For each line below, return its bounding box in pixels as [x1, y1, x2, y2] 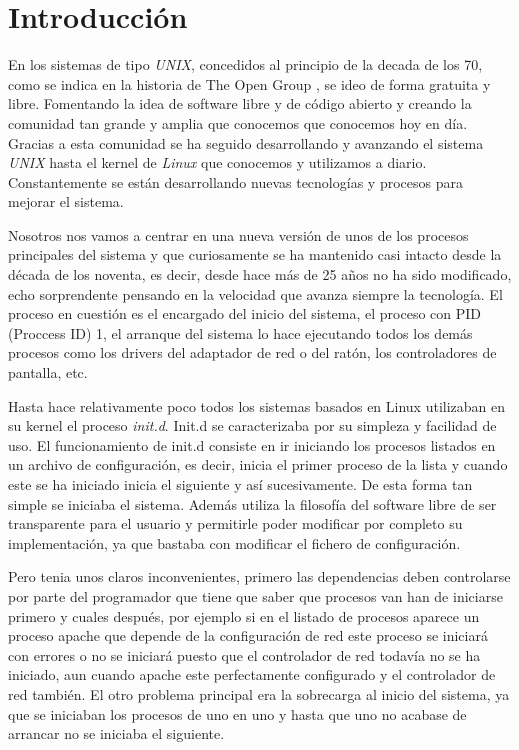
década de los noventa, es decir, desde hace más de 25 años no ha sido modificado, [8, 264, 512, 285]
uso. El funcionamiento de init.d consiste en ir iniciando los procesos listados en [8, 434, 496, 455]
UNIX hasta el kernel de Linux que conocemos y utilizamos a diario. [8, 152, 427, 173]
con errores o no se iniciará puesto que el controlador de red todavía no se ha [8, 644, 481, 665]
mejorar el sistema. [8, 191, 124, 212]
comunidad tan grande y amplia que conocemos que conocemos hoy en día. [8, 112, 468, 133]
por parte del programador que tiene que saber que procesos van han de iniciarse [8, 585, 503, 606]
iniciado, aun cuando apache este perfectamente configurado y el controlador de [8, 664, 496, 685]
